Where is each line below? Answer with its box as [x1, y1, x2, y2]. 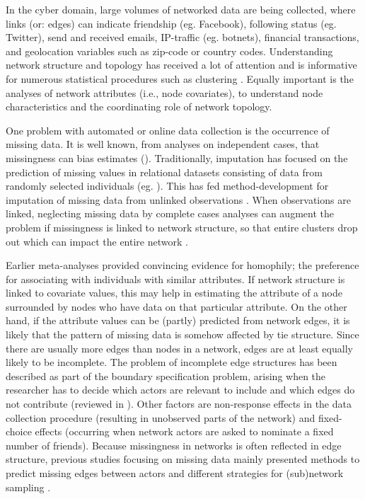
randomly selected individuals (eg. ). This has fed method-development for [6, 178, 329, 193]
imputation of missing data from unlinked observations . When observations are [6, 192, 351, 207]
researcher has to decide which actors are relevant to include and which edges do [6, 382, 355, 397]
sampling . [6, 479, 51, 494]
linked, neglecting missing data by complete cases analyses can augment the [6, 206, 334, 221]
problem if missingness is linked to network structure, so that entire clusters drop [6, 219, 358, 234]
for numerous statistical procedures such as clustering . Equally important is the [6, 71, 354, 86]
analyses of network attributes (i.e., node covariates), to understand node [6, 85, 323, 100]
